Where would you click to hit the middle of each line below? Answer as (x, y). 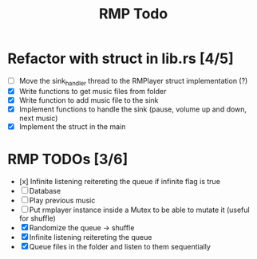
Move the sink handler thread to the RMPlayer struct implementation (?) (133, 82)
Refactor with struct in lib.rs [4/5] (121, 59)
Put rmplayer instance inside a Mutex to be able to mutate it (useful (139, 210)
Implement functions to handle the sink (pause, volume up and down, (133, 109)
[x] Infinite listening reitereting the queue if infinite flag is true (120, 181)
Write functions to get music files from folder (93, 91)
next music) (38, 118)
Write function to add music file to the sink (89, 100)
